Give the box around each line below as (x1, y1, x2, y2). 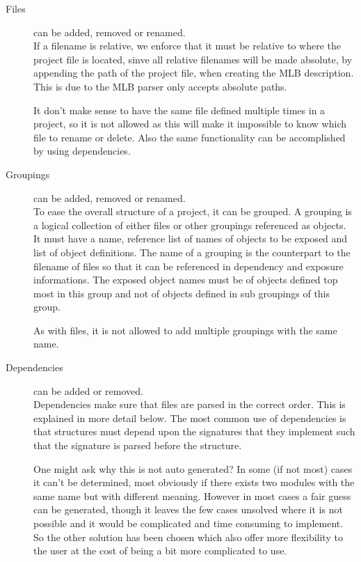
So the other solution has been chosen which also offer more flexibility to (33, 529, 343, 544)
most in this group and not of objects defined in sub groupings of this (33, 286, 330, 300)
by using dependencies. (33, 143, 131, 158)
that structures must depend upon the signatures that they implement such (33, 424, 355, 439)
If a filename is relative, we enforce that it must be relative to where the (33, 38, 342, 53)
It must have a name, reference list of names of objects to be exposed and (33, 231, 348, 246)
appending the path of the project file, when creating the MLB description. (33, 65, 354, 80)
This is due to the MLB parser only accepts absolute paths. (33, 79, 287, 93)
